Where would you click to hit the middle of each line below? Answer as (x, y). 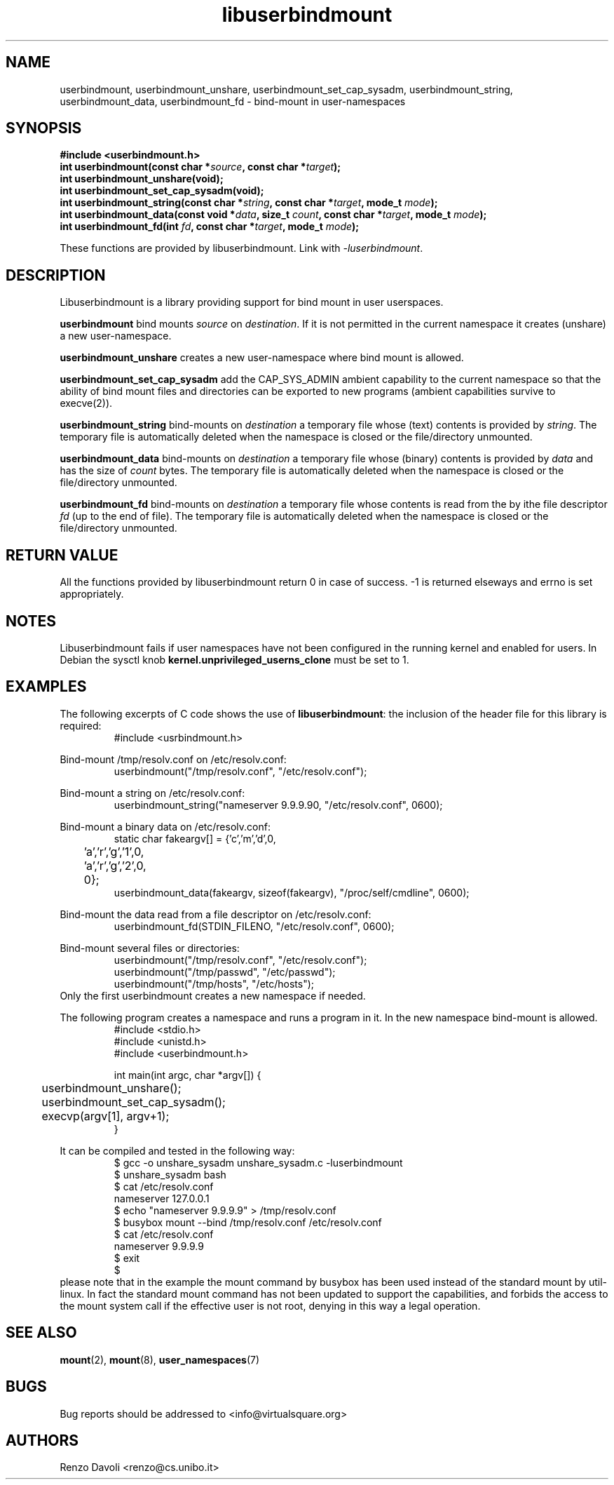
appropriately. (92, 594)
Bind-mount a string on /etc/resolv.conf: (152, 793)
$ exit (127, 1258)
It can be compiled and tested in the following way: (177, 1150)
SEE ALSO (41, 1333)
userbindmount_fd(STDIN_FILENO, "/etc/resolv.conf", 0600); (254, 926)
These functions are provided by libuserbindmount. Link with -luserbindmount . (241, 248)
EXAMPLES (46, 687)
